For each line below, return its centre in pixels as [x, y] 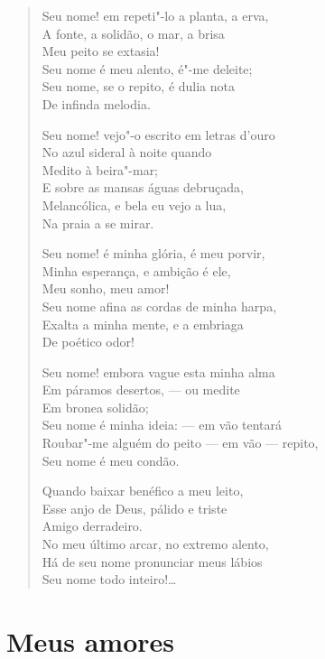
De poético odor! [88, 342]
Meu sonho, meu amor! [106, 288]
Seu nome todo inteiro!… [109, 579]
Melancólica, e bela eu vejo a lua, [134, 204]
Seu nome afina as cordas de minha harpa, [159, 306]
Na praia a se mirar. [98, 223]
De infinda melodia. [96, 103]
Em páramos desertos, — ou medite [141, 390]
